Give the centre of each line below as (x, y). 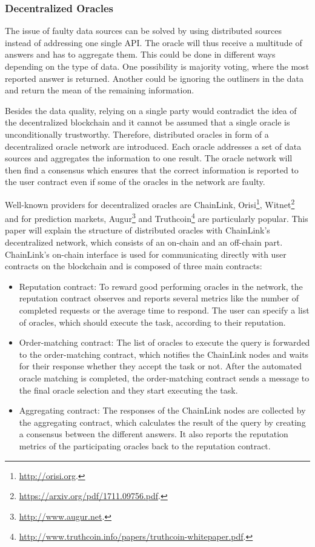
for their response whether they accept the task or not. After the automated (161, 366)
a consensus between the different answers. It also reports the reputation (154, 434)
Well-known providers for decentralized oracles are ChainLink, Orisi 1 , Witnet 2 (150, 203)
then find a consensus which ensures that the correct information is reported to (152, 169)
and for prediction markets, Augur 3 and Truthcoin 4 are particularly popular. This (157, 217)
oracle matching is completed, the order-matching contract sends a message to (164, 378)
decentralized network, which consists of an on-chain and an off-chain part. (144, 242)
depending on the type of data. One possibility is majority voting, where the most (157, 66)
